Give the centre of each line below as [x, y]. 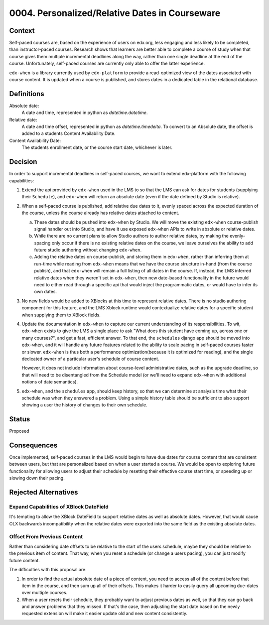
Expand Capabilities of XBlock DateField [59, 507]
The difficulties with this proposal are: [48, 570]
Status [20, 419]
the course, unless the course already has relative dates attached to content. [100, 213]
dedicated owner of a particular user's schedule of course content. [90, 359]
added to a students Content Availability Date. [68, 133]
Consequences [33, 445]
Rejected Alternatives [44, 492]
